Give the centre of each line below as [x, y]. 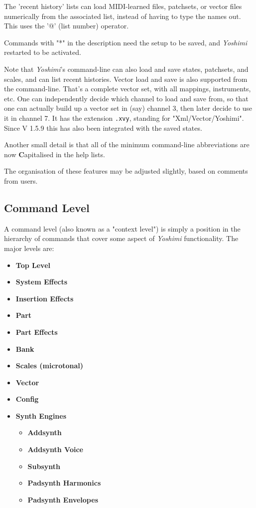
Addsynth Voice [55, 449]
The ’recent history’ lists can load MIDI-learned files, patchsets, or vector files [123, 6]
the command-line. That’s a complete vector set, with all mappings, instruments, [128, 89]
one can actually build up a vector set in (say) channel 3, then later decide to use [128, 108]
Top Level [33, 265]
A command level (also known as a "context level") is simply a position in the [122, 228]
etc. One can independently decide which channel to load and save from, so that [126, 98]
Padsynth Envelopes [63, 499]
